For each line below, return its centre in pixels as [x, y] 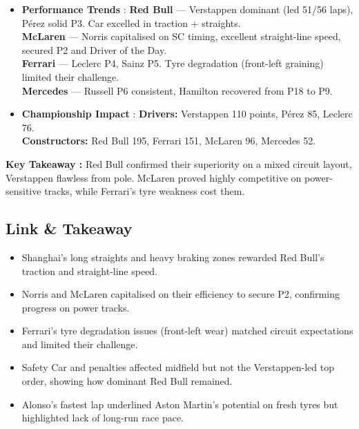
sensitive [23, 191]
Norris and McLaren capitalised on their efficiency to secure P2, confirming [181, 294]
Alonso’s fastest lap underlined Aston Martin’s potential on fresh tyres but [180, 404]
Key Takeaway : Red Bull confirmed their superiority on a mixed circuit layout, [179, 163]
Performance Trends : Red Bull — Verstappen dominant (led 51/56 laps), [187, 9]
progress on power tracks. [76, 307]
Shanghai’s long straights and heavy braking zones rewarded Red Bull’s [173, 257]
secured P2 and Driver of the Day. [94, 49]
